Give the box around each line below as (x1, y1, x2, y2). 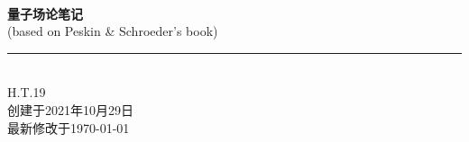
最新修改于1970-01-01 (7, 118, 130, 137)
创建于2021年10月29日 (7, 100, 133, 119)
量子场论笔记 (7, 4, 83, 22)
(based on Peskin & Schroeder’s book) (7, 22, 218, 40)
